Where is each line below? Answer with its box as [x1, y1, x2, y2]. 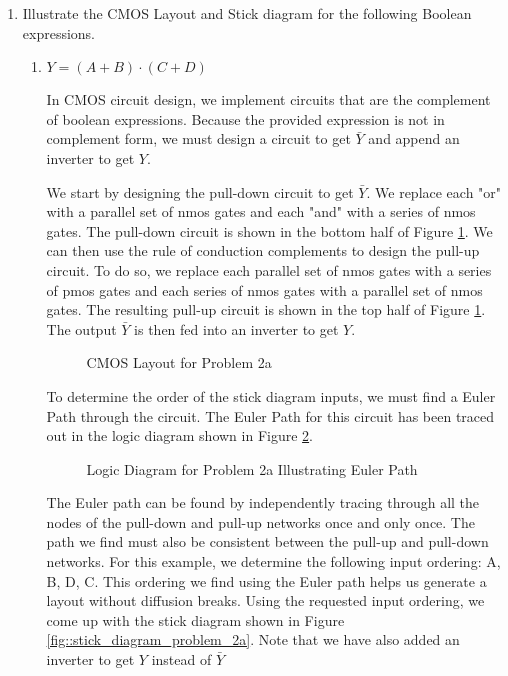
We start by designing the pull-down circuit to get [46, 181, 354, 202]
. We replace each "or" [366, 181, 502, 202]
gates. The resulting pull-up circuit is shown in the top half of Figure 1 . [46, 299, 486, 320]
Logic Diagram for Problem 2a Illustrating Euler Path [86, 458, 418, 479]
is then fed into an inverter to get [134, 318, 339, 339]
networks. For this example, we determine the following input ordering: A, [46, 551, 501, 572]
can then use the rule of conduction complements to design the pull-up [46, 240, 480, 261]
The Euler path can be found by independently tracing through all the [46, 492, 480, 513]
